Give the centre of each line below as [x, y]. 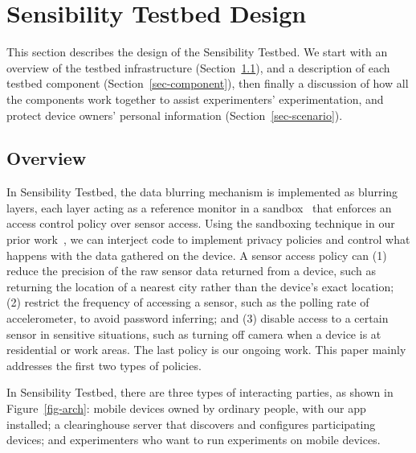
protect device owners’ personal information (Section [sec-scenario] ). [175, 115]
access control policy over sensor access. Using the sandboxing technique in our [201, 223]
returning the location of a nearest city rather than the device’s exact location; [200, 286]
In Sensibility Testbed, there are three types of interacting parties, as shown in [200, 392]
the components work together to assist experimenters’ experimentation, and [195, 99]
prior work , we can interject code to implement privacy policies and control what [208, 239]
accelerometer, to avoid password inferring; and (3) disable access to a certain [198, 318]
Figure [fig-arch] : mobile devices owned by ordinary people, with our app [186, 408]
